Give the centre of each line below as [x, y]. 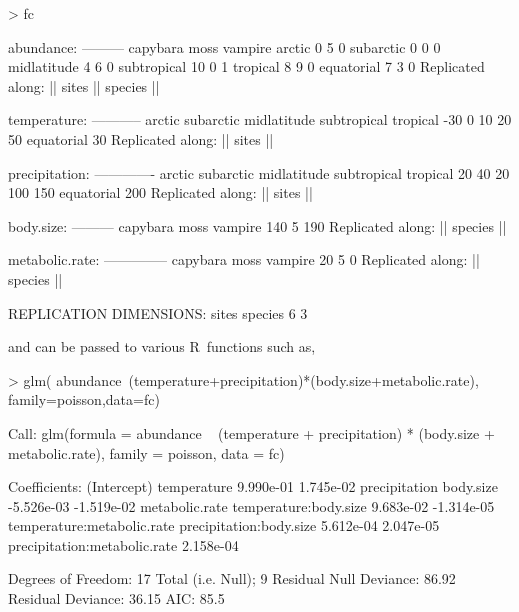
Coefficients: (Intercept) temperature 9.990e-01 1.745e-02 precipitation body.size [253, 486]
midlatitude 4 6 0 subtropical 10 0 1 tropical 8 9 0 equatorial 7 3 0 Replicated [246, 66]
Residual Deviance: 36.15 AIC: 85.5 [116, 598]
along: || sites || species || [84, 85]
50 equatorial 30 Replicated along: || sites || [141, 138]
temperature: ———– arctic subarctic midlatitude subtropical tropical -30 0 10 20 [260, 119]
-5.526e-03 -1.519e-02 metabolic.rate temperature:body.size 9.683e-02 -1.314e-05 [251, 505]
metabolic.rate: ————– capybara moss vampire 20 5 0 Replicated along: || [244, 259]
